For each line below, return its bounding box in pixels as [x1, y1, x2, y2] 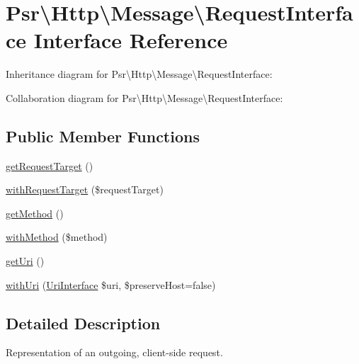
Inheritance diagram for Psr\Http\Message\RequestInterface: [6, 67, 273, 81]
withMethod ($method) [6, 229, 108, 244]
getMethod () [6, 205, 64, 220]
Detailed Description [6, 312, 161, 334]
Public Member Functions [6, 125, 200, 147]
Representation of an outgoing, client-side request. [6, 345, 223, 360]
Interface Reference [33, 25, 228, 55]
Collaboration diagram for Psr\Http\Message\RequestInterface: [6, 90, 283, 105]
